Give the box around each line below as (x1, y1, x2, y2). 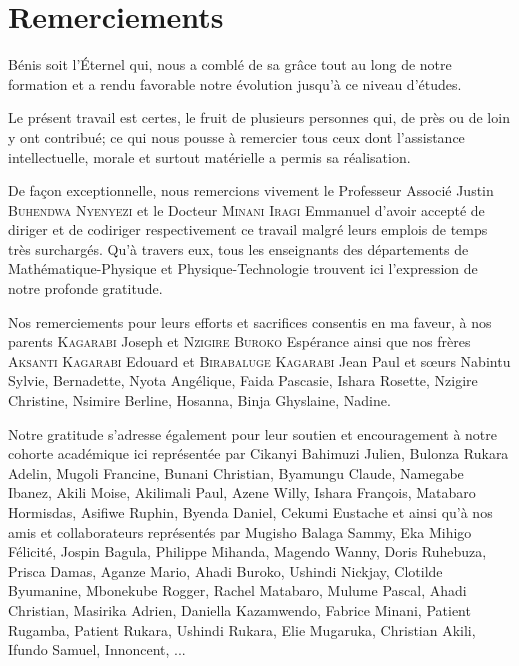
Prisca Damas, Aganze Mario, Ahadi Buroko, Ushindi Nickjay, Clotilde (8, 560, 443, 581)
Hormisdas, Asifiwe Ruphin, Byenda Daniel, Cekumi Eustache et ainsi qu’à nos (8, 502, 493, 522)
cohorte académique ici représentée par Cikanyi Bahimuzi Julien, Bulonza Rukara (8, 443, 509, 464)
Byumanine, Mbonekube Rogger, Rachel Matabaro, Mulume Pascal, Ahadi (8, 580, 467, 601)
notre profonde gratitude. (8, 278, 163, 299)
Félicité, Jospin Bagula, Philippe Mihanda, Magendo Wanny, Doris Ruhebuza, (8, 541, 487, 562)
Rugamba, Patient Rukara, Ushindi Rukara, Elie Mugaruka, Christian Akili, (8, 619, 476, 640)
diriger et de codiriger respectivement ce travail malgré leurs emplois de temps (8, 219, 488, 240)
